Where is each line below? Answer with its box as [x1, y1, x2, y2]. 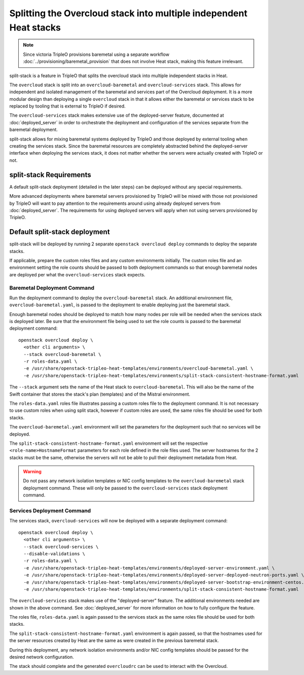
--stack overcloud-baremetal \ [23, 351, 101, 357]
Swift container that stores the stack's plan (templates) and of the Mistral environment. [9, 391, 191, 397]
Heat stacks [9, 22, 61, 33]
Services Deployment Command [9, 507, 91, 514]
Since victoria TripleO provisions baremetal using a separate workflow [23, 51, 170, 57]
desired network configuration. [9, 654, 74, 660]
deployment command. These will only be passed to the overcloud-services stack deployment [23, 485, 228, 491]
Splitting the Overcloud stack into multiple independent [9, 8, 248, 19]
